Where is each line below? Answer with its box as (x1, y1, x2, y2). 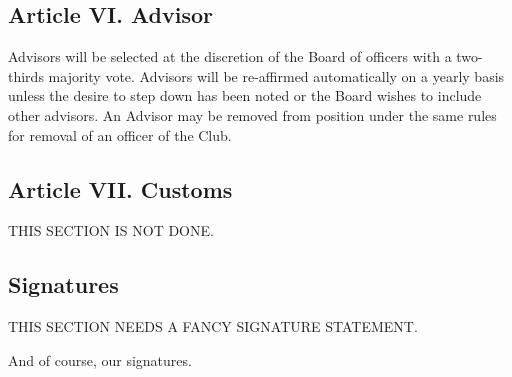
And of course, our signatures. (8, 349, 192, 370)
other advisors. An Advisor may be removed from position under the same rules (8, 104, 497, 125)
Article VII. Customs (8, 173, 233, 204)
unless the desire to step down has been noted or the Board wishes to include (8, 85, 482, 106)
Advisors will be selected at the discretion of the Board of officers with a (8, 46, 452, 67)
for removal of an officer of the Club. (8, 124, 232, 145)
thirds (8, 65, 44, 86)
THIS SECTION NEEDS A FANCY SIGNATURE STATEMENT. (8, 316, 418, 337)
